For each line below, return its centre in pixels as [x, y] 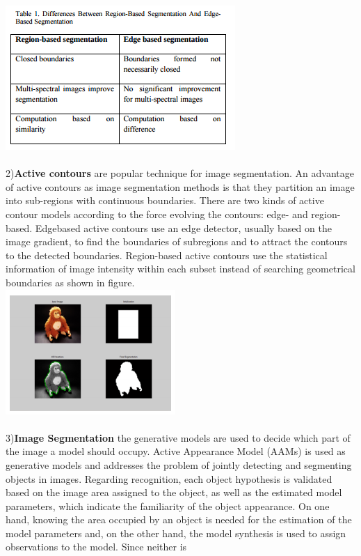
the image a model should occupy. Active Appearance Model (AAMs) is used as [176, 451]
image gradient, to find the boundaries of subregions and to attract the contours [177, 241]
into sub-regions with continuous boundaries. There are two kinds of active [165, 200]
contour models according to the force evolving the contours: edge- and [157, 214]
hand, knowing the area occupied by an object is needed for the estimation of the [179, 519]
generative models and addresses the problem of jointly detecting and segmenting [179, 464]
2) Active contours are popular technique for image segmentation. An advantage [180, 173]
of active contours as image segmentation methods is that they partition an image [180, 186]
